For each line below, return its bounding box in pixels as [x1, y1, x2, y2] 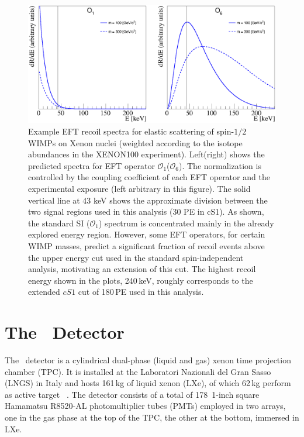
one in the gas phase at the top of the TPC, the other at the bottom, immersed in [5, 411, 299, 424]
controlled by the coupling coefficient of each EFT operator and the [28, 171, 270, 183]
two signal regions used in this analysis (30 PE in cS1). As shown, [28, 205, 264, 218]
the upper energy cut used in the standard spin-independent [28, 251, 244, 263]
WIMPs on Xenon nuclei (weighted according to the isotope [28, 136, 243, 149]
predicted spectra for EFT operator [28, 159, 155, 171]
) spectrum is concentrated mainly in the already [99, 216, 274, 229]
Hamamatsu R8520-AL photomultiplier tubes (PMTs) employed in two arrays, [5, 400, 286, 412]
